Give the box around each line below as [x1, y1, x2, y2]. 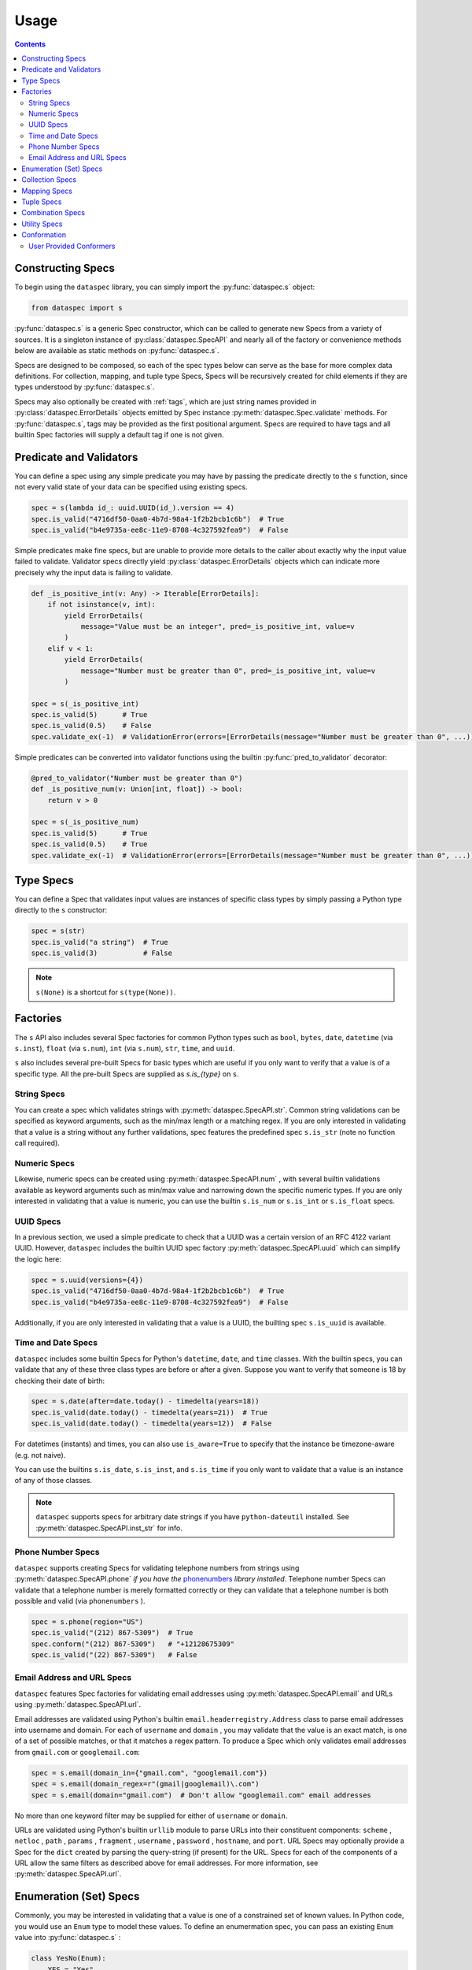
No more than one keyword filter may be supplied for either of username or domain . [14, 1811, 288, 1820]
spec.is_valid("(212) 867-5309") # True [31, 1628, 194, 1637]
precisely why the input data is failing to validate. [14, 567, 173, 577]
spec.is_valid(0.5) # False [31, 721, 153, 730]
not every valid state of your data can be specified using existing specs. [14, 482, 248, 492]
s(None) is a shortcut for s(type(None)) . [35, 987, 176, 997]
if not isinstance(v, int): [47, 600, 157, 609]
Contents [14, 39, 46, 49]
